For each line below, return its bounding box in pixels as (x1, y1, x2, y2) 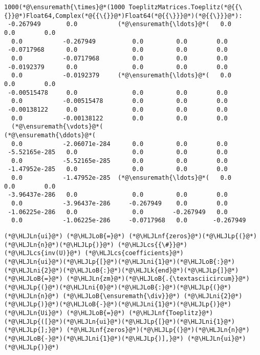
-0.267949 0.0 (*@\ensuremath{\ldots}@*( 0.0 (8, 20, 231, 28)
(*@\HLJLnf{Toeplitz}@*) (128, 309, 213, 317)
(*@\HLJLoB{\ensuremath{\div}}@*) (62, 292, 180, 300)
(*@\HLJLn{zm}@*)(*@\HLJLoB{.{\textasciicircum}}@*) (66, 275, 250, 283)
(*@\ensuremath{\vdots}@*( (11, 123, 103, 131)
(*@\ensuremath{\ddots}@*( (4, 131, 96, 139)
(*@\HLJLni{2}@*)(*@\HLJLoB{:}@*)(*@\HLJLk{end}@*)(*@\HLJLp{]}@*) (4, 266, 239, 274)
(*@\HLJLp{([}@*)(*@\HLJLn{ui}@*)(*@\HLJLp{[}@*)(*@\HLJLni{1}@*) (4, 318, 235, 325)
